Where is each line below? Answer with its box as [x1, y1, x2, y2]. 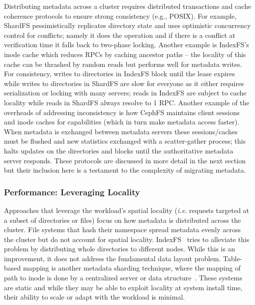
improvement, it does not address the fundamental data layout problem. [4, 253, 221, 263]
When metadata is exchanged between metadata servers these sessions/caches [4, 126, 238, 136]
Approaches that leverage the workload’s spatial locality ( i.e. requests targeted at [4, 205, 250, 215]
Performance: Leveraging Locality [4, 185, 140, 198]
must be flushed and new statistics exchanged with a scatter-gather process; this [4, 136, 246, 146]
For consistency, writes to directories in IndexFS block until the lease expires [4, 68, 235, 79]
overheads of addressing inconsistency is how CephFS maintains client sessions [4, 107, 240, 117]
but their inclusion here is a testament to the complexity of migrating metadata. [4, 165, 246, 175]
